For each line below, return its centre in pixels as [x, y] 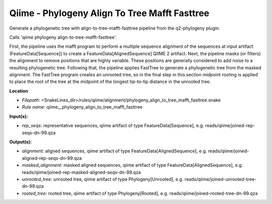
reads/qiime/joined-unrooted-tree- [221, 179]
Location [19, 91]
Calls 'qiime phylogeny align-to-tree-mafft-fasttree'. [63, 37]
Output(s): [21, 142]
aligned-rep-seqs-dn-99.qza [52, 158]
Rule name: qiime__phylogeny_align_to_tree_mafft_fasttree [82, 107]
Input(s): [19, 116]
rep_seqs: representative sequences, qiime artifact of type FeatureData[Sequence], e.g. [113, 126]
